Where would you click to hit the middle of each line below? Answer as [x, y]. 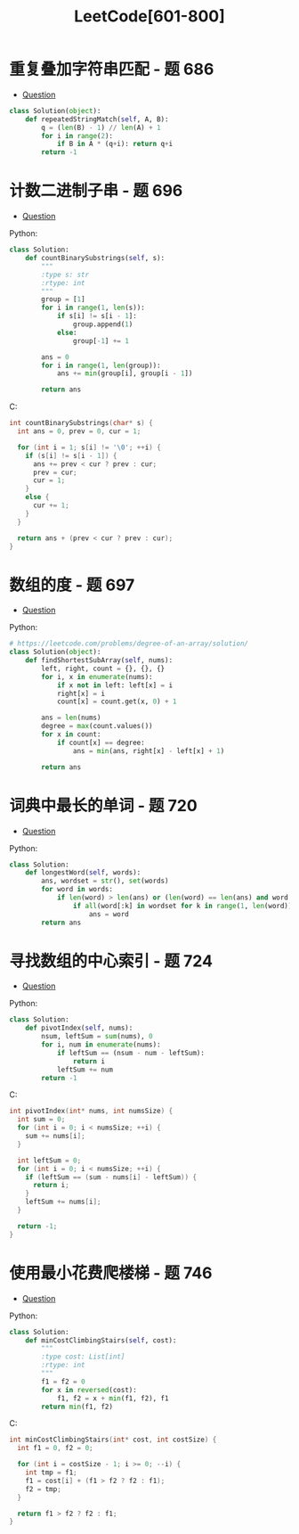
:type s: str [65, 275]
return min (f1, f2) [77, 1407]
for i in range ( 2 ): [77, 135]
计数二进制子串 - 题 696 [96, 191]
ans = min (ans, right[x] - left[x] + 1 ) [149, 751]
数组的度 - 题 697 [72, 585]
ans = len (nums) [71, 718]
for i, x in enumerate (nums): [97, 677]
